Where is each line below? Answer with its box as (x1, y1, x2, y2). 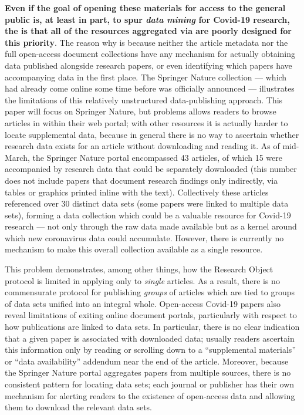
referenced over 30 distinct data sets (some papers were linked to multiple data (5, 197, 289, 210)
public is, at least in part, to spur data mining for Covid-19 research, (5, 13, 290, 25)
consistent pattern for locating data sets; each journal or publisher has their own (5, 378, 295, 390)
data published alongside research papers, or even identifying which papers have (5, 59, 292, 71)
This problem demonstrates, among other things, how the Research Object (5, 263, 273, 275)
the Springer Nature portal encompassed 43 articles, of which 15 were (32, 151, 282, 163)
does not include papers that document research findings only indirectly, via (5, 174, 278, 186)
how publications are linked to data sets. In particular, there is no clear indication (5, 320, 300, 333)
